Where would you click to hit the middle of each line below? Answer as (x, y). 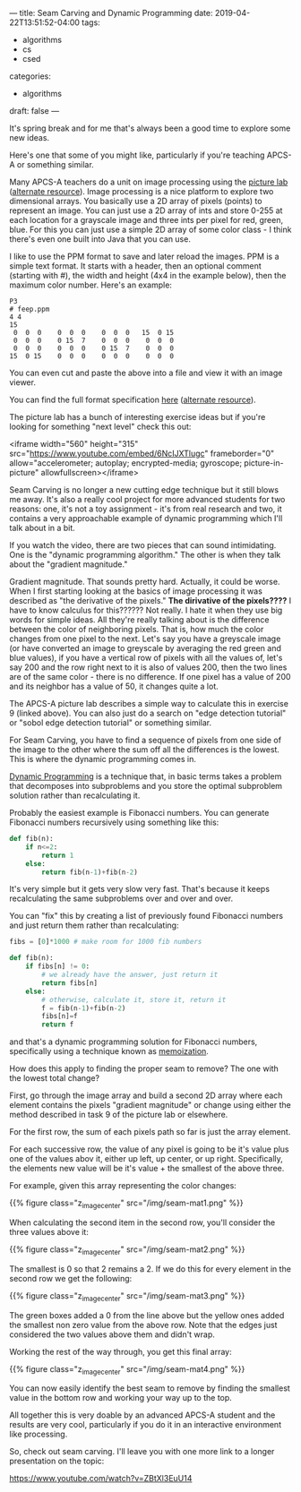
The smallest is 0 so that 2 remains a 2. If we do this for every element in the (150, 1269)
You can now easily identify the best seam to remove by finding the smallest (150, 1388)
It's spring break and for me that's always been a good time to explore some (150, 128)
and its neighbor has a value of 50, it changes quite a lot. (114, 686)
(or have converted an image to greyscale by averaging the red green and (146, 648)
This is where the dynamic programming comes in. (103, 759)
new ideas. (30, 137)
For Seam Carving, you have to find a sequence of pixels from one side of (146, 740)
